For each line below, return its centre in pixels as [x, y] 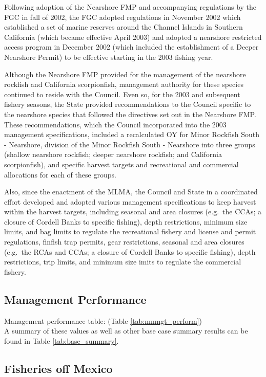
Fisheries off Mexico [58, 368]
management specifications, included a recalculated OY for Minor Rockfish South [132, 134]
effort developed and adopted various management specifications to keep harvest [130, 201]
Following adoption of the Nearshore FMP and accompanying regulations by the [130, 7]
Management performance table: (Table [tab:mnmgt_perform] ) [103, 320]
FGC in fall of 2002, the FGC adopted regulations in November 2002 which [122, 17]
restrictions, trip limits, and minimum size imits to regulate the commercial [123, 262]
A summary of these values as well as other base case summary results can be [126, 331]
